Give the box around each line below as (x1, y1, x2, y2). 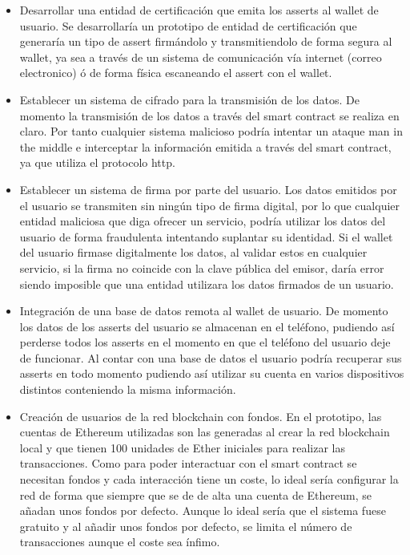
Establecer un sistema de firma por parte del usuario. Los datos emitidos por (19, 180, 397, 197)
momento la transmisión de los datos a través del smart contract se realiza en (19, 107, 400, 124)
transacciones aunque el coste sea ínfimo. (19, 533, 220, 550)
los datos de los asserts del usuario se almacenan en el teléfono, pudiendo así (19, 318, 395, 334)
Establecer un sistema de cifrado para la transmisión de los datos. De (19, 91, 360, 107)
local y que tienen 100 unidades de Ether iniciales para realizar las (19, 439, 345, 456)
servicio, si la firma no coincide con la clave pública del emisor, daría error (19, 259, 384, 276)
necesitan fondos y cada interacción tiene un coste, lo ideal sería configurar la (19, 471, 399, 488)
